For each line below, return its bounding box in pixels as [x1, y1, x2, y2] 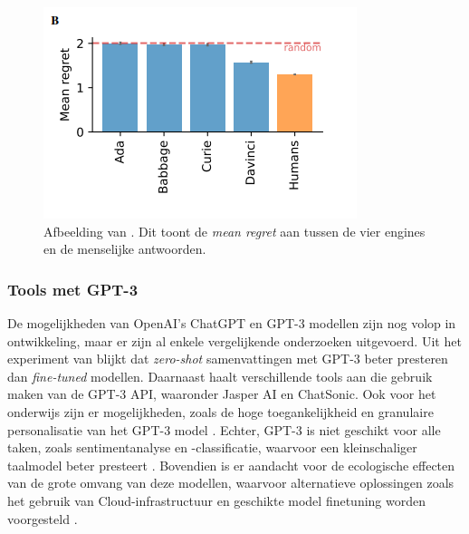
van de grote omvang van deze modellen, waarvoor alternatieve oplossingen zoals [7, 473, 455, 492]
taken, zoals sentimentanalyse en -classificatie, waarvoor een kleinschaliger [7, 438, 417, 457]
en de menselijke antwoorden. [43, 239, 206, 258]
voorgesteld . [7, 509, 78, 528]
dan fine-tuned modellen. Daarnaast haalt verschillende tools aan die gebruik [7, 366, 433, 385]
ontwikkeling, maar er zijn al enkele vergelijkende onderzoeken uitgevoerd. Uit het [7, 331, 462, 350]
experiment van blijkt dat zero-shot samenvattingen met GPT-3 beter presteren [7, 349, 448, 368]
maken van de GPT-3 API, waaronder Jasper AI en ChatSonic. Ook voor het [7, 384, 436, 403]
